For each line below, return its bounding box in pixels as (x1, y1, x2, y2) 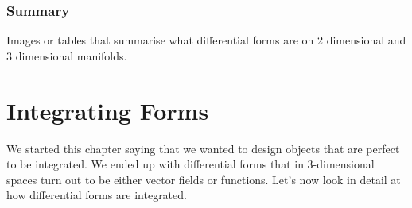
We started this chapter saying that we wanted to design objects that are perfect (6, 140, 400, 156)
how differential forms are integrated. (6, 187, 187, 203)
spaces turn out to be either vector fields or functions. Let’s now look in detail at (6, 171, 401, 187)
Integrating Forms (6, 94, 209, 126)
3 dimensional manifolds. (6, 47, 127, 64)
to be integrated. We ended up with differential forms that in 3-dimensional (6, 156, 375, 172)
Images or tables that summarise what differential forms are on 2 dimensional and (6, 32, 406, 48)
